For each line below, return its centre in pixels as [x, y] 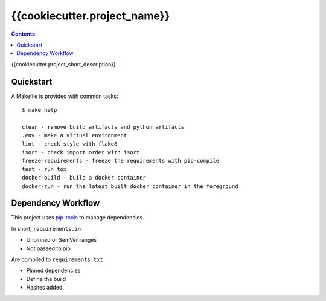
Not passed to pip [48, 248]
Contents [23, 34]
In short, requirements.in [46, 228]
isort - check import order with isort [81, 152]
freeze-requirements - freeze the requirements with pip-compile [121, 161]
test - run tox [44, 169]
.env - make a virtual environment [75, 135]
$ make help [40, 110]
